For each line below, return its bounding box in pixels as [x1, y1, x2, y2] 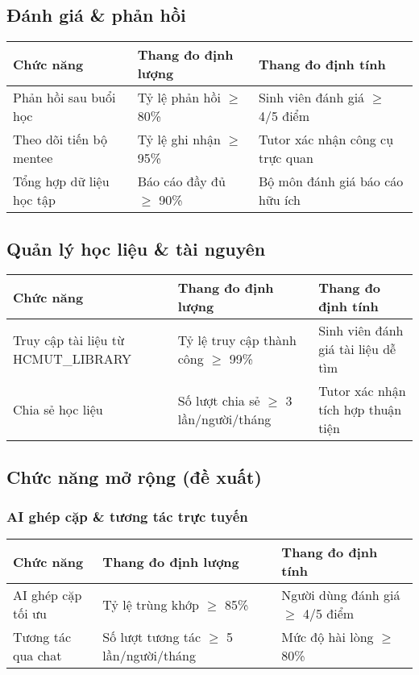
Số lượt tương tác [102, 627, 201, 647]
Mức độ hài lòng [281, 627, 374, 647]
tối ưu [13, 604, 47, 623]
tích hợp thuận [318, 400, 402, 419]
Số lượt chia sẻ [177, 390, 260, 410]
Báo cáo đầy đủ [137, 172, 226, 191]
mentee [13, 148, 53, 168]
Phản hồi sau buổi [13, 88, 116, 107]
